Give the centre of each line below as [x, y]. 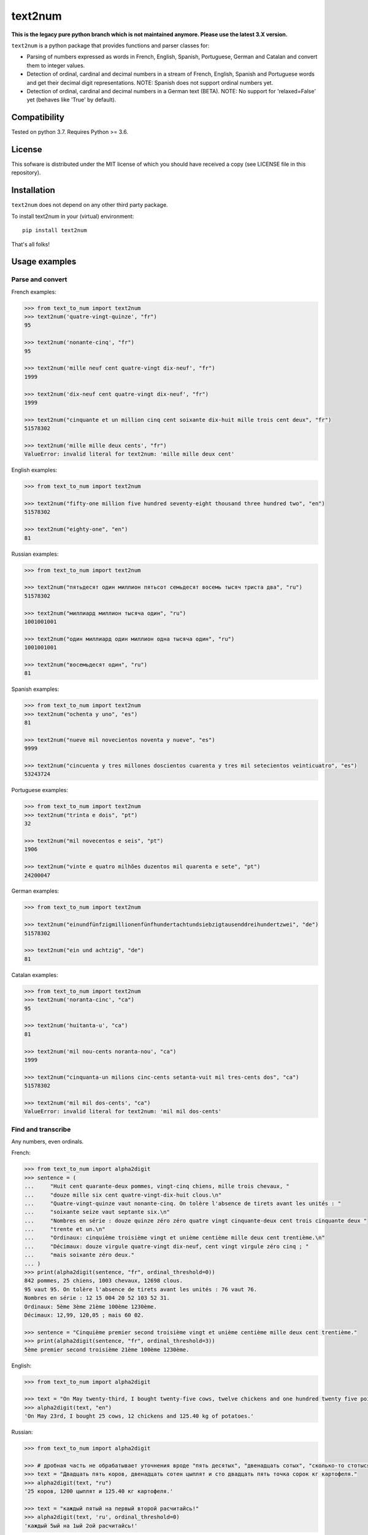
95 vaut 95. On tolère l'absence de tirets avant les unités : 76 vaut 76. [141, 1289]
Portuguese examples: [40, 790]
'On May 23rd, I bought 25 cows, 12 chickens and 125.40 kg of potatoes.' [139, 1416]
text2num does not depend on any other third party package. [90, 205]
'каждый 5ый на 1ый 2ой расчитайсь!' [81, 1525]
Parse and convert [39, 279]
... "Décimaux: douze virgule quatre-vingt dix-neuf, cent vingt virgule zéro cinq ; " [167, 1246]
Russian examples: [35, 554]
